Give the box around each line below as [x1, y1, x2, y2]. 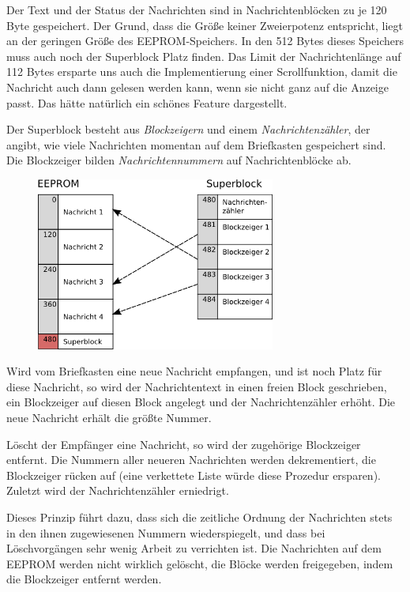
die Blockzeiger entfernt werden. [6, 571, 162, 587]
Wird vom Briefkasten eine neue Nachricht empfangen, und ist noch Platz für [6, 363, 382, 379]
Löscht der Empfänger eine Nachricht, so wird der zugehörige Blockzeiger [6, 436, 361, 452]
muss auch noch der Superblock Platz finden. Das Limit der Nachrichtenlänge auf [6, 47, 401, 64]
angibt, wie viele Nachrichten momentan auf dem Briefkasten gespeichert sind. [6, 136, 386, 153]
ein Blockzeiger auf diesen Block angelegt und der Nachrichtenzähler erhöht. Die [6, 394, 395, 410]
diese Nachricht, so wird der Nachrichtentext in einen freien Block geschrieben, [6, 378, 387, 394]
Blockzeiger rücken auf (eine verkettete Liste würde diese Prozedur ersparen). [6, 466, 381, 483]
